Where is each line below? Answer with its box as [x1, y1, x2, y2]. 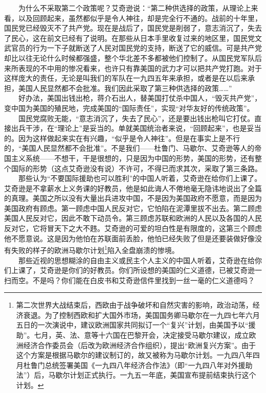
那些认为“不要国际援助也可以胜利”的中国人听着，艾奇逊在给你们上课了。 [18, 173, 262, 183]
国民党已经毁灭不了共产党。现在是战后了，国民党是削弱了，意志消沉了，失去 [4, 22, 262, 33]
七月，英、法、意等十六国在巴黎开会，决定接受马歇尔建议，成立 [34, 330, 249, 340]
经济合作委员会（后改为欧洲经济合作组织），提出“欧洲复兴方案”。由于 [23, 339, 256, 350]
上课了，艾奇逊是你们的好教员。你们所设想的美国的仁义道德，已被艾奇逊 [11, 265, 255, 275]
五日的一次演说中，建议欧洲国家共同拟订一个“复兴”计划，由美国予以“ [16, 319, 249, 330]
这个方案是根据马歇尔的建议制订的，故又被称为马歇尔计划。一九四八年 [16, 350, 253, 360]
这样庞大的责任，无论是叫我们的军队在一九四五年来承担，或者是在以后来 [4, 73, 248, 83]
